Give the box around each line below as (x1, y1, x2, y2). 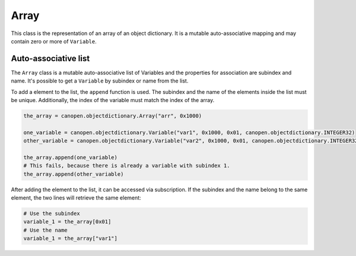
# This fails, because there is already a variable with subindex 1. (23, 162, 230, 169)
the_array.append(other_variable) (23, 170, 124, 178)
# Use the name (23, 226, 68, 233)
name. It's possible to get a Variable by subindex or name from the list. (11, 77, 189, 84)
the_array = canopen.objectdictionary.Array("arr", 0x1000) (23, 113, 202, 119)
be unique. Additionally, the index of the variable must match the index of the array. (11, 97, 215, 104)
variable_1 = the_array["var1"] (23, 235, 118, 242)
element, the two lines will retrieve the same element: (11, 194, 142, 201)
